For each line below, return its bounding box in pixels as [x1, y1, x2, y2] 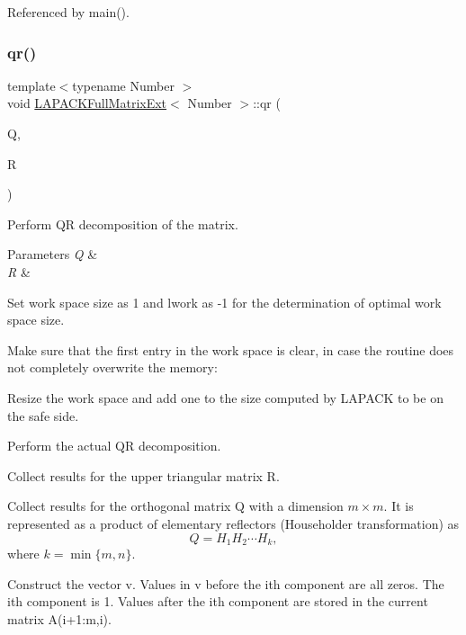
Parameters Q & [7, 245, 98, 264]
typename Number [72, 76, 175, 94]
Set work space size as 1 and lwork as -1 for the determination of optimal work [7, 292, 442, 311]
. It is [383, 496, 414, 515]
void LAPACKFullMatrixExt [7, 94, 167, 112]
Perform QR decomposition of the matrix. [7, 214, 238, 233]
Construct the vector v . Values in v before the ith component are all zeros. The [7, 574, 444, 593]
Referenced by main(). [7, 3, 130, 21]
